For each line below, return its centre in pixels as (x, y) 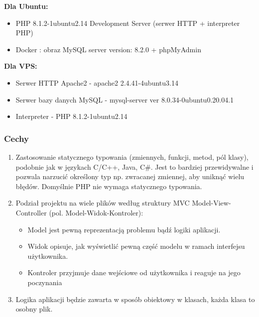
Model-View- (211, 203)
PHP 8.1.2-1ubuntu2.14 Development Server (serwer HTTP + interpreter (128, 23)
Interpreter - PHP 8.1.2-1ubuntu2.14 (71, 116)
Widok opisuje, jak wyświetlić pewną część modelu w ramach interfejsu (136, 246)
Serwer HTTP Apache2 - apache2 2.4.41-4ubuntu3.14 (97, 82)
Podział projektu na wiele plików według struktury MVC (103, 203)
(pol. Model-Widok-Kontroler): (96, 212)
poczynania (45, 282)
